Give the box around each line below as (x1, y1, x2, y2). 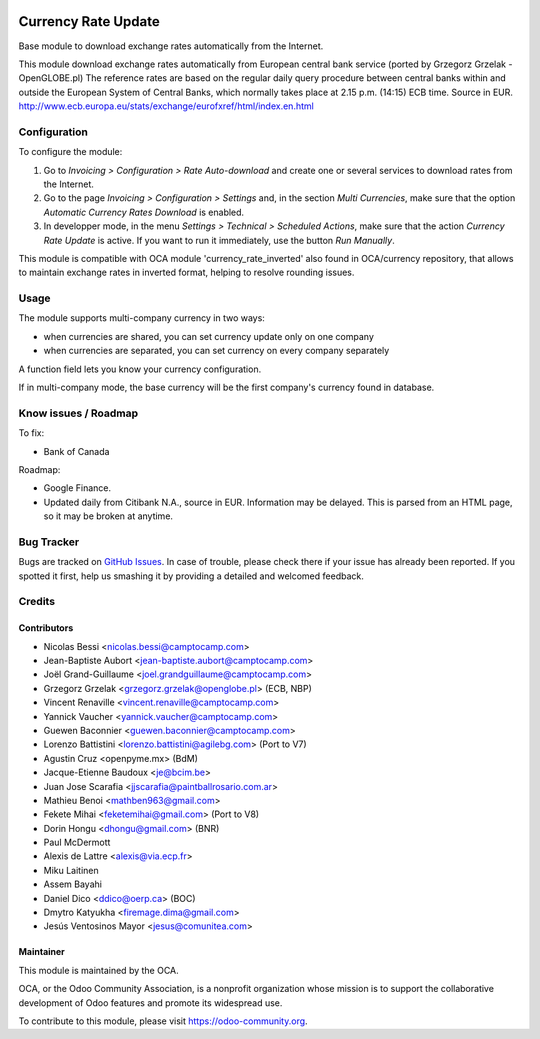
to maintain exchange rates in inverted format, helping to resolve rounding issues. (18, 266, 355, 279)
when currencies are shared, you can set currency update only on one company (43, 330, 375, 342)
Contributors (18, 622, 74, 634)
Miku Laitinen (43, 864, 99, 876)
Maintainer (18, 946, 65, 958)
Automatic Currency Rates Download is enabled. (43, 206, 245, 218)
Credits (18, 595, 55, 609)
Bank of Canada (43, 445, 110, 457)
